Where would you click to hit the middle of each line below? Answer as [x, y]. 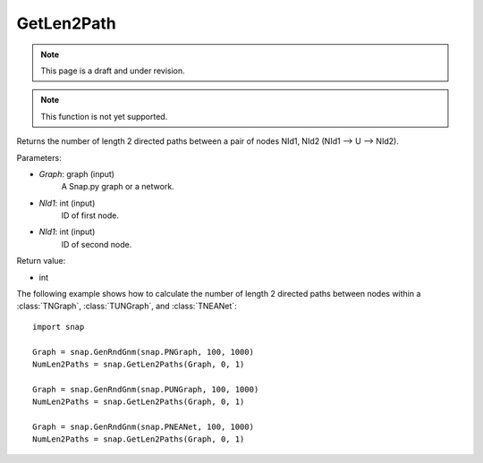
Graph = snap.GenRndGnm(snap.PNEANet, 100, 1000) [144, 426]
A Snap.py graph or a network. [118, 187]
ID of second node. [97, 244]
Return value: [41, 261]
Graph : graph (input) [77, 173]
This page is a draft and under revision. [113, 71]
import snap [59, 327]
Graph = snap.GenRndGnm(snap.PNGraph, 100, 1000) [144, 352]
